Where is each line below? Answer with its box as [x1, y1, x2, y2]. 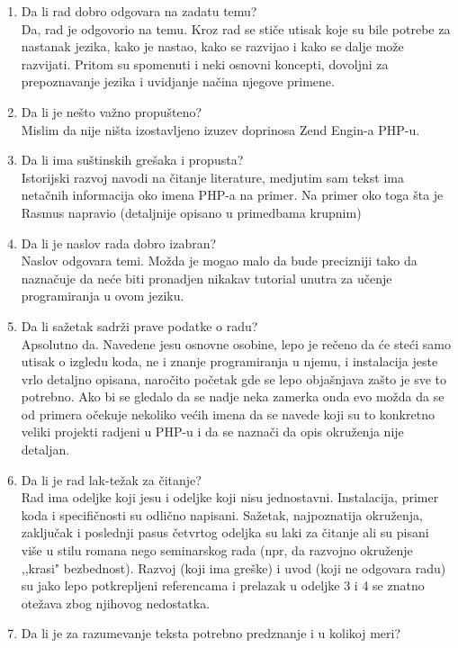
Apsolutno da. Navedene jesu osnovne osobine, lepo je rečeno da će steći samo [21, 334, 452, 353]
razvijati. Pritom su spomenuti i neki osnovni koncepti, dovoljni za [21, 54, 389, 73]
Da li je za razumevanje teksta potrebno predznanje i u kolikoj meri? [21, 624, 400, 643]
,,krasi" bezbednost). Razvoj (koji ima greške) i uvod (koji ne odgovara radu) [21, 558, 446, 577]
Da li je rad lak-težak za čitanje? [21, 470, 202, 489]
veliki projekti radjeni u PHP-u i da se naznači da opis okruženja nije [21, 422, 404, 441]
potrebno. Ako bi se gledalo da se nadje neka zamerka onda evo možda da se [21, 387, 445, 406]
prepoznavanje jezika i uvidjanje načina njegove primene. [21, 72, 335, 91]
